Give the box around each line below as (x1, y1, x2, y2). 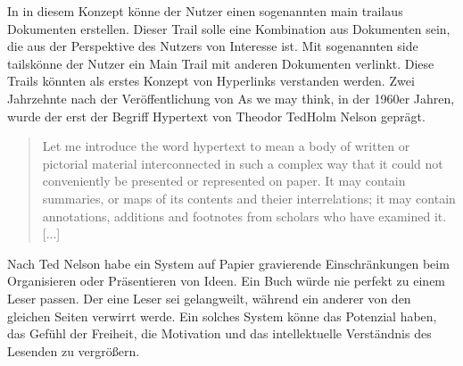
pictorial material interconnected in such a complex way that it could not (42, 154, 443, 172)
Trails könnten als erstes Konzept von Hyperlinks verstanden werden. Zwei (7, 71, 415, 90)
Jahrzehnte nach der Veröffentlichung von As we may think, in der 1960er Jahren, (7, 88, 455, 107)
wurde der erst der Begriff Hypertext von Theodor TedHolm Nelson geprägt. (7, 106, 426, 125)
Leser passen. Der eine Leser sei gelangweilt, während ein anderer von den (7, 288, 411, 307)
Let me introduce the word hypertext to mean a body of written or (42, 137, 410, 155)
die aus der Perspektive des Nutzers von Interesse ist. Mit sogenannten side (7, 37, 418, 55)
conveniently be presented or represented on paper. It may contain (42, 171, 406, 190)
